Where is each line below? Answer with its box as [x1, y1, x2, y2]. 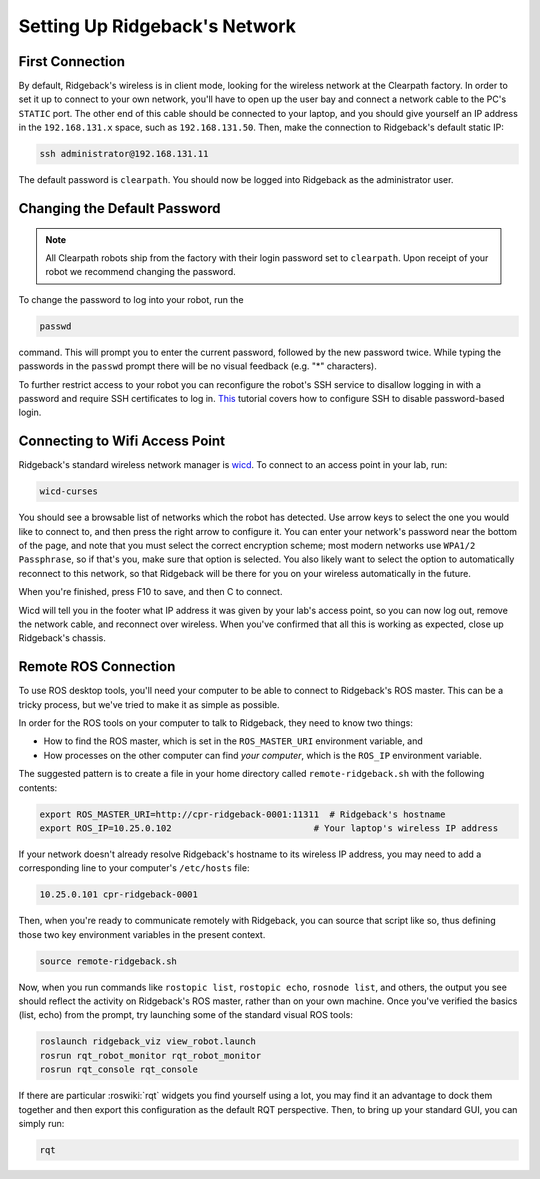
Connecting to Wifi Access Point [18, 433, 225, 450]
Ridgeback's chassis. [18, 632, 107, 644]
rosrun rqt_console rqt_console [39, 1064, 199, 1075]
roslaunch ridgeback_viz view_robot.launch [39, 1036, 257, 1047]
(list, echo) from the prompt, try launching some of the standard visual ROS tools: [18, 1009, 354, 1021]
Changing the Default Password [18, 200, 221, 217]
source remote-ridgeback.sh [39, 955, 177, 967]
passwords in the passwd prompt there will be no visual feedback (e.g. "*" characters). [18, 360, 377, 372]
